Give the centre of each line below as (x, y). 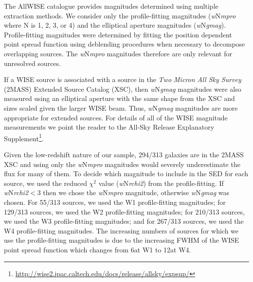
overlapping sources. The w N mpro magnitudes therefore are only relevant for (118, 53)
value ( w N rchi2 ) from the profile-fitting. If (161, 183)
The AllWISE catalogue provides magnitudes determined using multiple (111, 6)
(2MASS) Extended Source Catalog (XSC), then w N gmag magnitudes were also (123, 89)
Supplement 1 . (24, 137)
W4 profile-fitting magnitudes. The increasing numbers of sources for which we (121, 230)
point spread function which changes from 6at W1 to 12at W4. (98, 249)
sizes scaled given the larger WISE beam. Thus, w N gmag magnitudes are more (121, 108)
